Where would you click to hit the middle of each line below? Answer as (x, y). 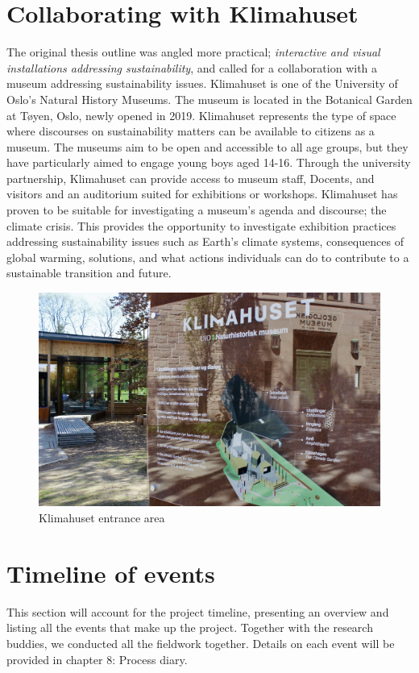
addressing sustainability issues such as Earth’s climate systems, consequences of (205, 241)
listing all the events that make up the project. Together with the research (190, 627)
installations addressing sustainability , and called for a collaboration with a (192, 67)
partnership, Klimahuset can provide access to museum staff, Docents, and (191, 178)
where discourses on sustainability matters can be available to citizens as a (191, 131)
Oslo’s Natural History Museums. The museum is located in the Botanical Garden (209, 99)
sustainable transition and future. (89, 273)
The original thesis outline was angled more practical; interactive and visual (193, 52)
